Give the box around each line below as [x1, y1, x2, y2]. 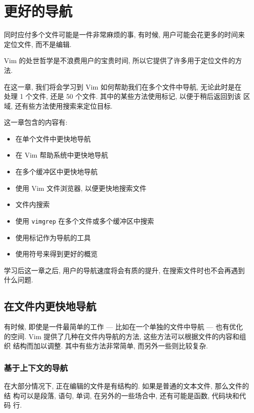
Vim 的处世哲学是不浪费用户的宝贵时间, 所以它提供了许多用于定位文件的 [4, 55, 235, 66]
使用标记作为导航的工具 [15, 232, 91, 242]
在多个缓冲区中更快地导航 [15, 166, 98, 177]
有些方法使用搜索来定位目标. [21, 100, 113, 111]
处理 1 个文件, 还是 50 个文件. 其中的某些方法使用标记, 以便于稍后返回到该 [4, 91, 241, 101]
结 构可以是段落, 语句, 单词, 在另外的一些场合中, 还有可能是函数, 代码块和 [4, 390, 239, 400]
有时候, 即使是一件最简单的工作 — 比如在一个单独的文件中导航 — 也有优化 [4, 321, 243, 332]
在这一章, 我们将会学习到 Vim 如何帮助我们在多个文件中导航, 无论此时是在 [4, 81, 242, 92]
